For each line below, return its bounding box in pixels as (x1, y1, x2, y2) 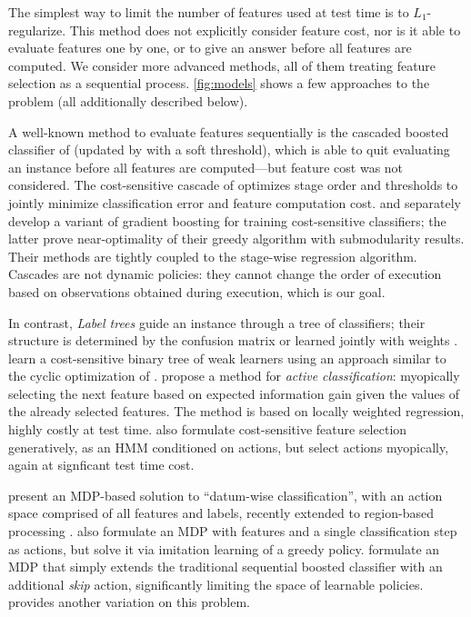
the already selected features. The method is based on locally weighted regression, (8, 402, 465, 421)
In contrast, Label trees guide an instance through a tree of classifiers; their (8, 313, 426, 332)
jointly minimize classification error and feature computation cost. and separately (8, 193, 461, 212)
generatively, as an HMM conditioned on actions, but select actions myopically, (8, 437, 449, 456)
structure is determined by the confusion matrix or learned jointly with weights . (8, 331, 458, 350)
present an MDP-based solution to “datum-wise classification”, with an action (8, 485, 443, 504)
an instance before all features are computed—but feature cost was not (8, 157, 404, 176)
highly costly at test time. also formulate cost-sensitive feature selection (8, 420, 407, 439)
